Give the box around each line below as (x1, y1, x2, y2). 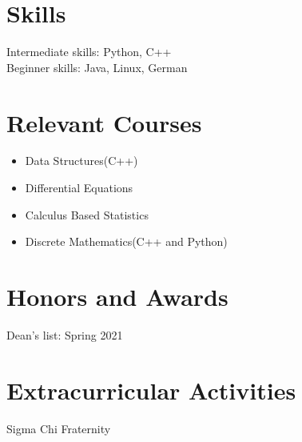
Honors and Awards (6, 280, 228, 312)
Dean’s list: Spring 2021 (6, 326, 123, 343)
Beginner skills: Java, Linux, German (6, 58, 188, 75)
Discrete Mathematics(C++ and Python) (25, 233, 228, 250)
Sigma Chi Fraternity (6, 420, 111, 436)
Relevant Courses (6, 106, 202, 139)
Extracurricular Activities (6, 373, 296, 406)
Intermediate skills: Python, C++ (6, 43, 172, 60)
